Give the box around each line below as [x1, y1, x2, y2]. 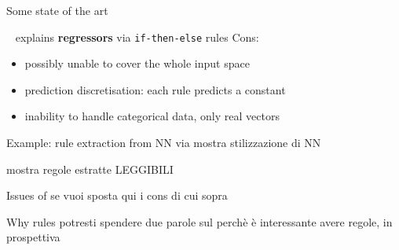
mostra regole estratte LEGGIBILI [6, 160, 174, 177]
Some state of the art [6, 2, 108, 18]
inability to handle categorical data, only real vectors [24, 108, 280, 124]
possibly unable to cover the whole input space [24, 55, 250, 72]
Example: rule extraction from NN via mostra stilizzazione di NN [6, 134, 321, 151]
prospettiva [6, 229, 60, 245]
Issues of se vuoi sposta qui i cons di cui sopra [6, 187, 228, 204]
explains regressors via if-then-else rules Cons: [15, 28, 259, 45]
